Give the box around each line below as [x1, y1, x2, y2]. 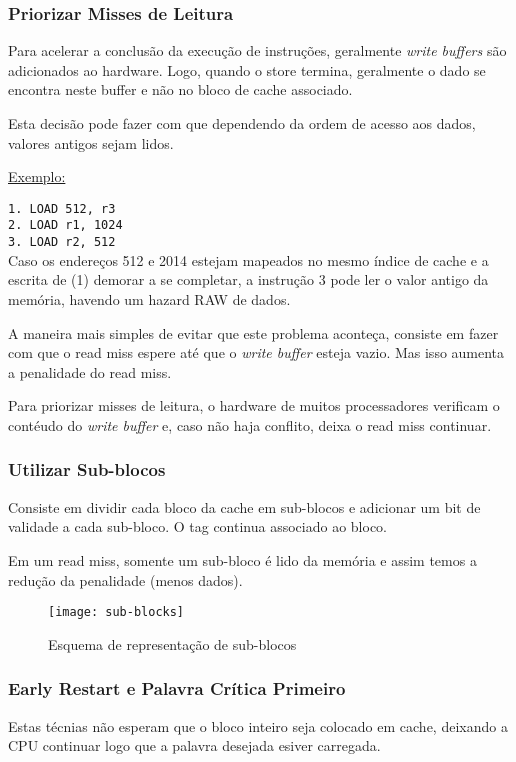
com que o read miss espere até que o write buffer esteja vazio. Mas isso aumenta [8, 342, 505, 363]
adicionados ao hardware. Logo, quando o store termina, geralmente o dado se [8, 59, 486, 80]
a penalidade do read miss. [8, 361, 172, 382]
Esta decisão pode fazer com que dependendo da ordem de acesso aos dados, [8, 113, 476, 133]
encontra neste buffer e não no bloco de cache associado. [8, 79, 353, 100]
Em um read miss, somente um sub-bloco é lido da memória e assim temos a [8, 549, 477, 570]
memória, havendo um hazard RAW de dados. [8, 288, 291, 309]
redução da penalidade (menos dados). [8, 569, 243, 590]
